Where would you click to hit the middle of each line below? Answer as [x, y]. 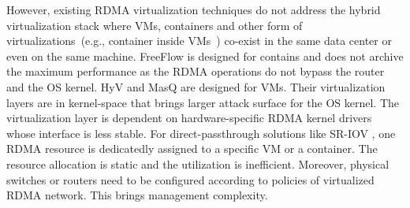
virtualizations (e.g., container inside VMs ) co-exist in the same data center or [199, 41]
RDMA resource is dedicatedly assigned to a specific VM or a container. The [192, 149]
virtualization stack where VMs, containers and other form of [155, 25]
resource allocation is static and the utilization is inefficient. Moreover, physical [198, 163]
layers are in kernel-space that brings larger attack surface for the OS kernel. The [203, 102]
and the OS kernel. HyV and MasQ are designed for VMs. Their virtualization [196, 86]
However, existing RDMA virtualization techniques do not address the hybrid [194, 9]
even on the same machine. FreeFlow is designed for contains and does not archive [205, 56]
